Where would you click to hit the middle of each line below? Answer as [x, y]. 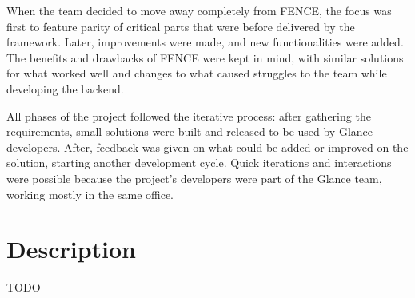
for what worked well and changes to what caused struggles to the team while [197, 73]
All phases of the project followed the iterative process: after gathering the [189, 115]
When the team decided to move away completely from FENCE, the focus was [199, 10]
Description [72, 249]
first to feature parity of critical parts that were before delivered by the [181, 26]
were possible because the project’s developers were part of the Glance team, [194, 178]
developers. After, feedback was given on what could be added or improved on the [207, 147]
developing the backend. [65, 88]
